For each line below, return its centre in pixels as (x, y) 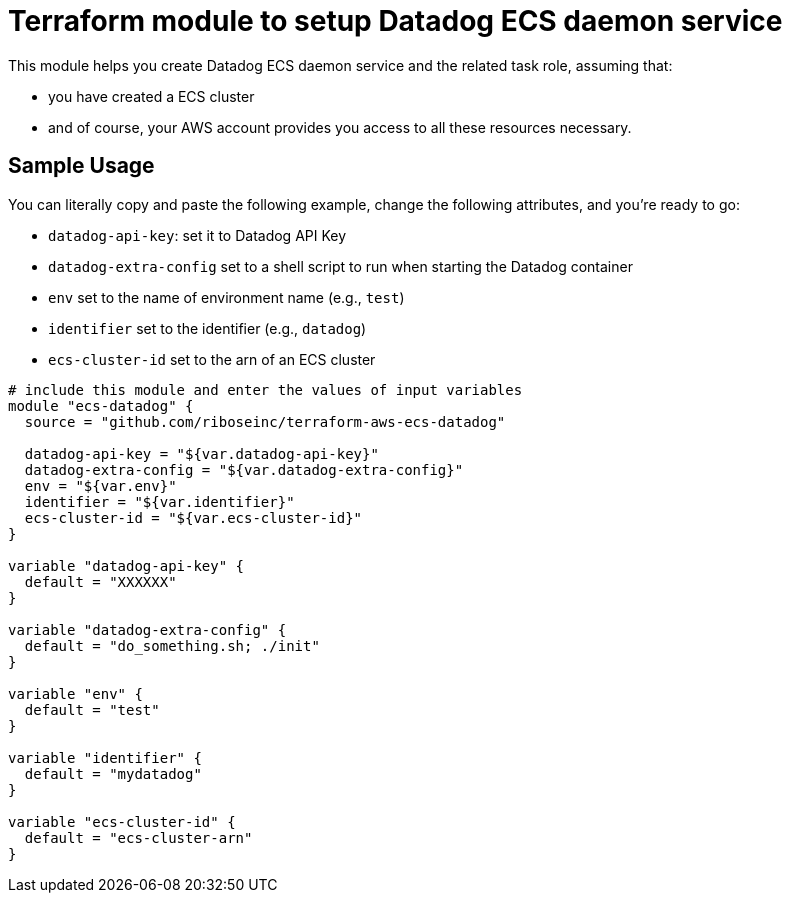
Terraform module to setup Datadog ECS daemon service (395, 21)
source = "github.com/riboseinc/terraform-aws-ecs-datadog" (265, 421)
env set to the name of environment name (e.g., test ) (226, 297)
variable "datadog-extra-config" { (147, 629)
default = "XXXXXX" (100, 581)
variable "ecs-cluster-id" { (122, 821)
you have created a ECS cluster (151, 96)
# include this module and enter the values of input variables (265, 389)
